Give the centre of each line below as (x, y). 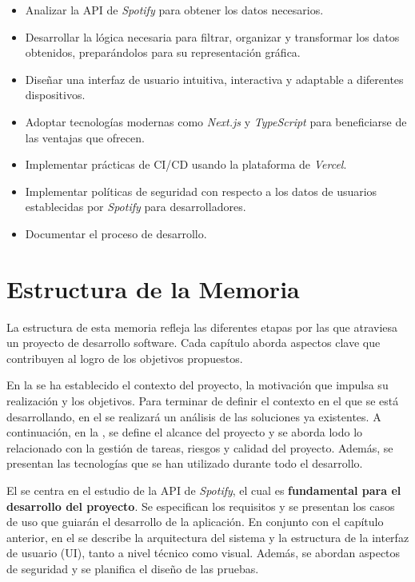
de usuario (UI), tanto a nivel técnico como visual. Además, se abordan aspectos (204, 553)
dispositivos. (55, 95)
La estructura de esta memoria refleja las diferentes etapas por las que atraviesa (202, 327)
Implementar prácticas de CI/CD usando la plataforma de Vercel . (186, 164)
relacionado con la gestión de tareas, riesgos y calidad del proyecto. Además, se (200, 447)
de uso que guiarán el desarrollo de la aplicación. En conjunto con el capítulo (195, 522)
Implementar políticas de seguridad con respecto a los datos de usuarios (201, 191)
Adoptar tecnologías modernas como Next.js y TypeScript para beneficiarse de (216, 121)
